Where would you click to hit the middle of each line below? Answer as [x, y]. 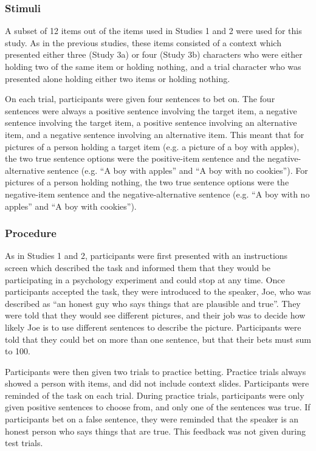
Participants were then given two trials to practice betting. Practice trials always [156, 371]
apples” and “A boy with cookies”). [71, 206]
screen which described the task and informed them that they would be [138, 267]
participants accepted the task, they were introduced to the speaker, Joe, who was [158, 291]
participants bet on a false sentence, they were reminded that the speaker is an [152, 419]
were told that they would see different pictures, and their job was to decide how [155, 315]
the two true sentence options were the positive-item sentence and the [135, 158]
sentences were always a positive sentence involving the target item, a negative [151, 110]
